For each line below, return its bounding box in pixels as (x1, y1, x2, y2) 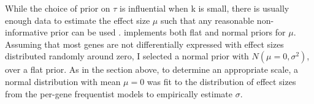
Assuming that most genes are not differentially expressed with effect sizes (5, 37, 284, 50)
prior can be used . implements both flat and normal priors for (50, 26, 286, 39)
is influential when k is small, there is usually (120, 2, 289, 14)
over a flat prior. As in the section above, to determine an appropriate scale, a (5, 63, 299, 76)
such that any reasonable (160, 13, 255, 26)
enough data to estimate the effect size (5, 13, 150, 26)
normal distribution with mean (5, 75, 121, 87)
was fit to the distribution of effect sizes (147, 75, 296, 87)
